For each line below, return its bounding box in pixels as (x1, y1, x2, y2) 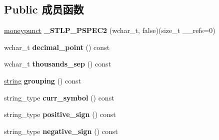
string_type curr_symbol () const (4, 92, 114, 102)
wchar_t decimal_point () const (4, 41, 110, 52)
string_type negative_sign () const (4, 125, 118, 136)
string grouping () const (4, 75, 81, 85)
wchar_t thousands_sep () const (4, 58, 111, 69)
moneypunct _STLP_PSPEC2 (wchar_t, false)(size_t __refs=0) (4, 25, 215, 35)
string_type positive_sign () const (4, 109, 116, 119)
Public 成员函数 (4, 1, 84, 17)
